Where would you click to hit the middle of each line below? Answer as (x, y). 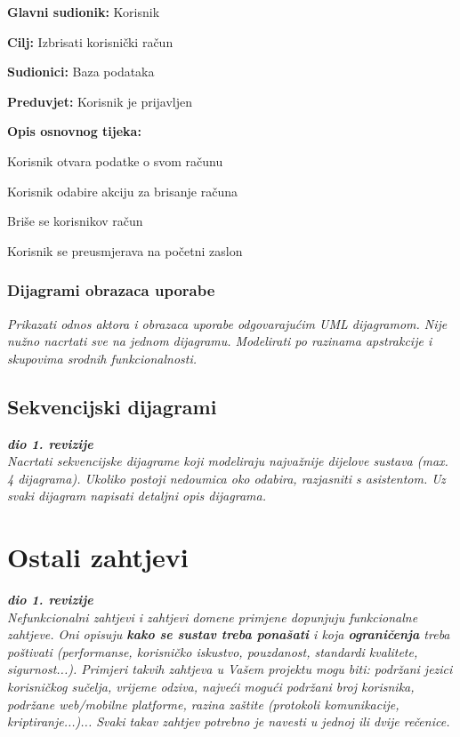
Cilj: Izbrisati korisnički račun (90, 41)
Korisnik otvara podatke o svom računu (115, 160)
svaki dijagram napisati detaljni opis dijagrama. (137, 496)
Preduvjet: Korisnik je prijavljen (100, 101)
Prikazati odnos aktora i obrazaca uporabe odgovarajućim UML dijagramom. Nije (227, 323)
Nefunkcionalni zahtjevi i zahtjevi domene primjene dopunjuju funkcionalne (213, 617)
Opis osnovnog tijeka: (74, 131)
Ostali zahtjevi (98, 557)
